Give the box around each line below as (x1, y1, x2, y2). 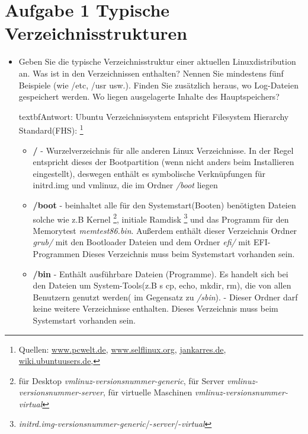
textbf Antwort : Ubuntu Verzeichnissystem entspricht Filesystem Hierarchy (18, 110, 289, 122)
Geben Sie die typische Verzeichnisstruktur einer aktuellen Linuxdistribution (18, 55, 296, 68)
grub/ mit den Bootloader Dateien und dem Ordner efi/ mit (33, 236, 251, 248)
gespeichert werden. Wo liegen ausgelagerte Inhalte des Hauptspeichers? (18, 90, 280, 103)
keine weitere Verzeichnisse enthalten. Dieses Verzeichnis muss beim (33, 302, 278, 315)
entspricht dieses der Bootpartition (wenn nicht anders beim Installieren (33, 156, 294, 168)
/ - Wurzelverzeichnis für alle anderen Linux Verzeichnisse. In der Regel (33, 144, 294, 156)
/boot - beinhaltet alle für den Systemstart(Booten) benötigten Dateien (33, 198, 296, 211)
